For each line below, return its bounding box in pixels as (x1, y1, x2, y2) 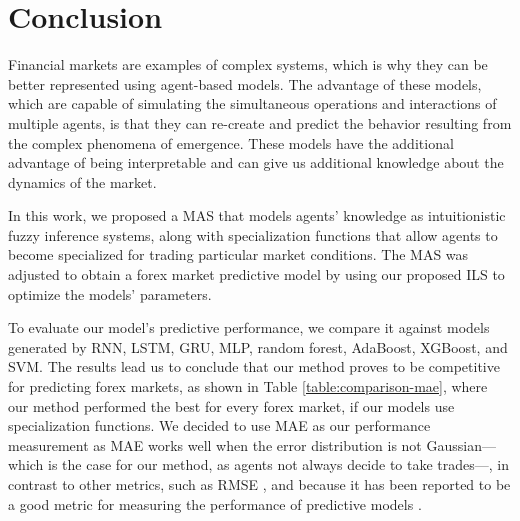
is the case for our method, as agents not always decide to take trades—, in (48, 454, 510, 475)
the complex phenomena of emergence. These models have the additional (8, 132, 454, 153)
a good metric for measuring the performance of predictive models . (8, 493, 422, 514)
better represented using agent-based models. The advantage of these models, (8, 73, 482, 94)
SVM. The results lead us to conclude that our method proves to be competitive (8, 356, 500, 377)
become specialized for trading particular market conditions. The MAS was (8, 244, 469, 265)
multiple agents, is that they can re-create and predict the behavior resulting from (8, 112, 512, 133)
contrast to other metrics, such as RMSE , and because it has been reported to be (8, 474, 511, 494)
